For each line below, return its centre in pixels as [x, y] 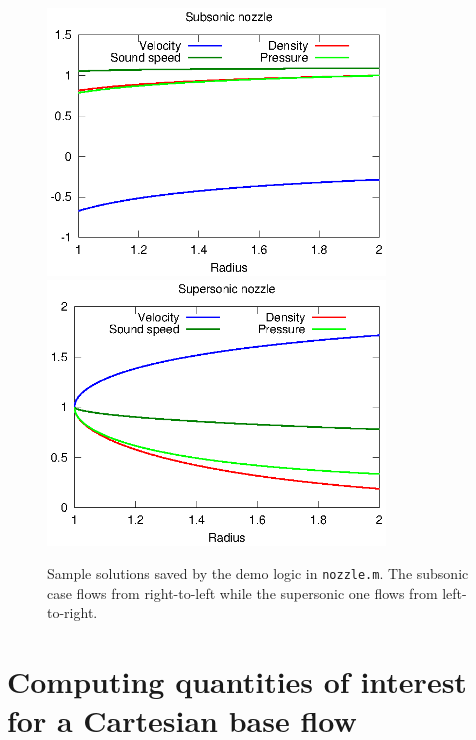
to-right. [72, 612]
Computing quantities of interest [237, 681]
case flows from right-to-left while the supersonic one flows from [242, 592]
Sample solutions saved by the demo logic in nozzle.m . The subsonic [258, 573]
